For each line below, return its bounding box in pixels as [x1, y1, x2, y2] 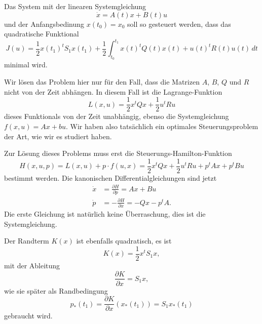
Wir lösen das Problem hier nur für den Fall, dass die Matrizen [4, 76, 200, 87]
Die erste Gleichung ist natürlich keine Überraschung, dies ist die [4, 209, 206, 219]
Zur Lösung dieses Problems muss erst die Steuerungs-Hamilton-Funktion [4, 148, 232, 158]
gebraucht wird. [4, 310, 53, 321]
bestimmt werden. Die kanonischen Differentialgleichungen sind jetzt [4, 172, 217, 183]
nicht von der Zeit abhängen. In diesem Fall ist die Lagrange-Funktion [4, 86, 222, 97]
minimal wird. [4, 59, 48, 70]
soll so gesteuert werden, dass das [127, 18, 231, 29]
